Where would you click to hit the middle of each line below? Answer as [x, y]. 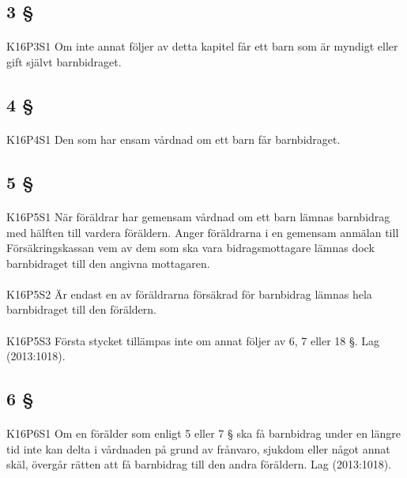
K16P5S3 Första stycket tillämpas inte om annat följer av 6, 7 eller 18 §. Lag [193, 340]
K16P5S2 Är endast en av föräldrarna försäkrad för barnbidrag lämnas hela [189, 294]
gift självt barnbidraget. [64, 61]
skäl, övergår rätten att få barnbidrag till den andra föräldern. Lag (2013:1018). [199, 464]
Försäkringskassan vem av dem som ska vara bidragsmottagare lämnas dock [190, 248]
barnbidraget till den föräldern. [81, 309]
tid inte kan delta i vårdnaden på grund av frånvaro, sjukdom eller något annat [198, 448]
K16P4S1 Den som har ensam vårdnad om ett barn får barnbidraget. [173, 139]
